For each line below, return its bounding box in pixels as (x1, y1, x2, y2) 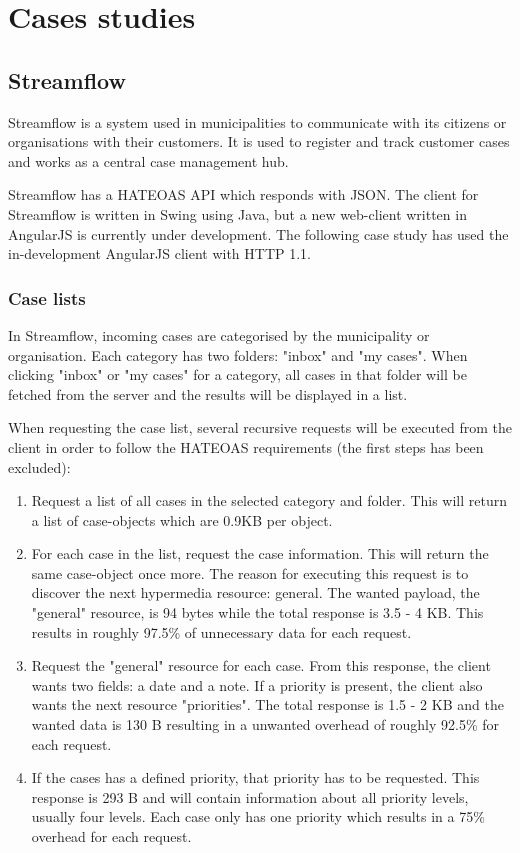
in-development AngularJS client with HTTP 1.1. (8, 243, 312, 264)
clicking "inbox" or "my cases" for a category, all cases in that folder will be (8, 364, 467, 385)
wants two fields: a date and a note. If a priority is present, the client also (31, 674, 483, 695)
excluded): (8, 456, 71, 477)
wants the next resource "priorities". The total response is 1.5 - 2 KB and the (31, 694, 504, 715)
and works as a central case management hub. (8, 150, 289, 171)
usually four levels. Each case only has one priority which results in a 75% (31, 806, 485, 827)
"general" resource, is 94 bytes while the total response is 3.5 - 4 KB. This (31, 602, 484, 623)
